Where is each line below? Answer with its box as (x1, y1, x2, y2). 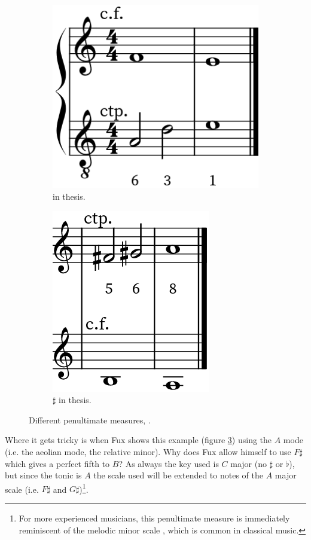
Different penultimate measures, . (29, 413, 151, 426)
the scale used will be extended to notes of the (93, 469, 263, 481)
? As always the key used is (118, 457, 219, 469)
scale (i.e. (5, 483, 39, 495)
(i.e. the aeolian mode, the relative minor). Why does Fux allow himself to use (5, 445, 291, 457)
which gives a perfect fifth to (5, 457, 110, 469)
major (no (230, 457, 267, 469)
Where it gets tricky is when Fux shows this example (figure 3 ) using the (5, 434, 272, 446)
